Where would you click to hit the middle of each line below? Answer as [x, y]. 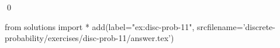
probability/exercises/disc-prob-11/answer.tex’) [89, 38]
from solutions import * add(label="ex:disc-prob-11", [100, 26]
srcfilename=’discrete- [236, 26]
